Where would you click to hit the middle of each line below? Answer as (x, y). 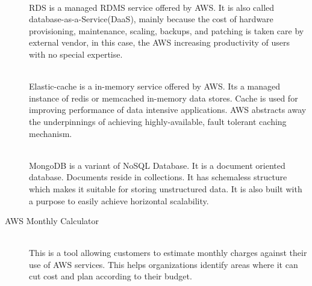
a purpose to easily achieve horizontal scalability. (119, 200)
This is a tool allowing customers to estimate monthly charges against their (168, 253)
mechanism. (51, 133)
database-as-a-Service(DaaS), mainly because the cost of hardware (151, 19)
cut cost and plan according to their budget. (111, 276)
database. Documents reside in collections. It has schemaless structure (158, 177)
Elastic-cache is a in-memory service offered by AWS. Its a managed (155, 86)
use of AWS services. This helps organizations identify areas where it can (164, 264)
